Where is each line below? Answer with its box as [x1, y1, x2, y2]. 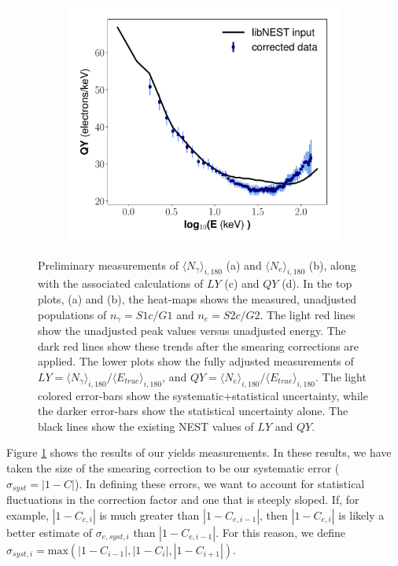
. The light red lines [260, 306, 356, 322]
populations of [38, 306, 107, 322]
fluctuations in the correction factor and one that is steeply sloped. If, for [6, 491, 359, 508]
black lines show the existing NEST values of [38, 417, 254, 434]
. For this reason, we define [216, 524, 346, 540]
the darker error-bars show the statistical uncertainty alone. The [38, 402, 348, 419]
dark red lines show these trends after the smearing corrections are [38, 337, 359, 354]
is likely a [338, 506, 385, 523]
